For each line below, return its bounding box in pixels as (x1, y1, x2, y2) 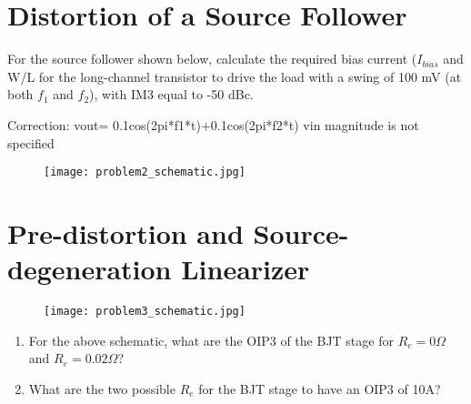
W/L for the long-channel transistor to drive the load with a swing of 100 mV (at (7, 66, 462, 86)
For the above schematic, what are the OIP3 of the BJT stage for (28, 330, 394, 349)
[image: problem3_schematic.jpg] (44, 305, 246, 318)
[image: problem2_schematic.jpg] (44, 166, 246, 179)
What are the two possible (28, 379, 175, 398)
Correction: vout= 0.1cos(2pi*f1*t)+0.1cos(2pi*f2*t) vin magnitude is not (7, 115, 419, 134)
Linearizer (181, 250, 310, 288)
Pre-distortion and (7, 214, 244, 251)
